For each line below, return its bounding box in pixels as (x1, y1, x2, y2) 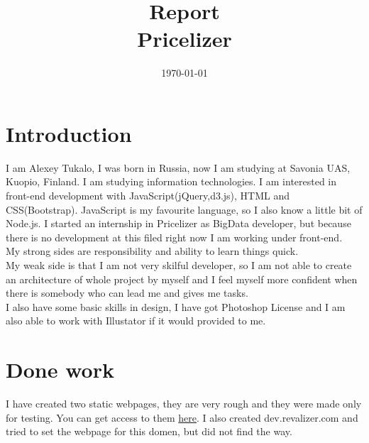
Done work (6, 355, 114, 384)
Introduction (6, 119, 132, 148)
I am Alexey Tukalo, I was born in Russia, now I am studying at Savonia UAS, (6, 160, 351, 175)
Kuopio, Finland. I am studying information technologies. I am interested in (6, 174, 337, 189)
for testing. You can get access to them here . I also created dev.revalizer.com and (6, 410, 358, 425)
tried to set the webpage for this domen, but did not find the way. (6, 424, 292, 439)
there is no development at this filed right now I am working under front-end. (6, 229, 343, 244)
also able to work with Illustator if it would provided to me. (6, 313, 266, 328)
